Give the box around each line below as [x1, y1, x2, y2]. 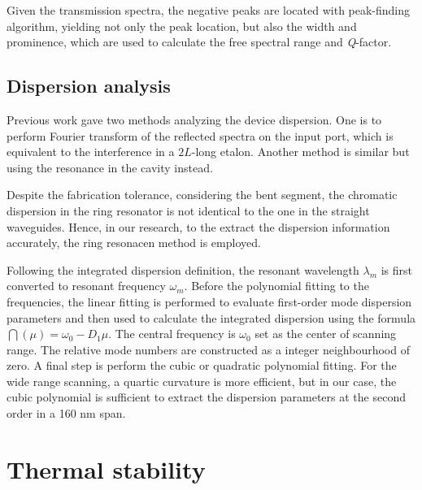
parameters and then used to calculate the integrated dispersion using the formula [7, 309, 416, 326]
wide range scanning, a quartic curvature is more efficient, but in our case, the [7, 372, 397, 389]
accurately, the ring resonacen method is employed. [7, 234, 261, 251]
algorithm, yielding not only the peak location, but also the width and [7, 17, 357, 34]
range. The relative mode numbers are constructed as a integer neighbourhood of [7, 340, 410, 358]
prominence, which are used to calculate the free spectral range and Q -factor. [7, 33, 392, 50]
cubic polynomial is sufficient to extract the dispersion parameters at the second [7, 388, 406, 405]
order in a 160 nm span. [7, 405, 126, 422]
